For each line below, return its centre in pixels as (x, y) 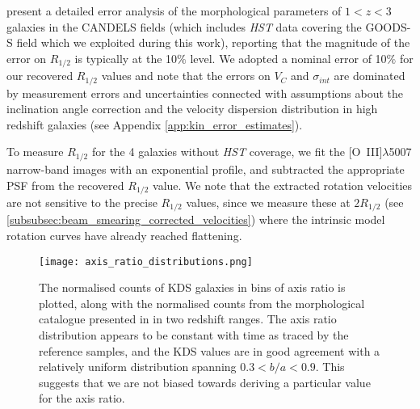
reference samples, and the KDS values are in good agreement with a (210, 350)
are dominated (370, 76)
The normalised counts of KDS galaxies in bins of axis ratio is (192, 287)
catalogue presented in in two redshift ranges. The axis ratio (188, 319)
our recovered (40, 76)
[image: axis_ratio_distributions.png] (146, 261)
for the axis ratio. (82, 398)
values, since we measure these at (268, 202)
